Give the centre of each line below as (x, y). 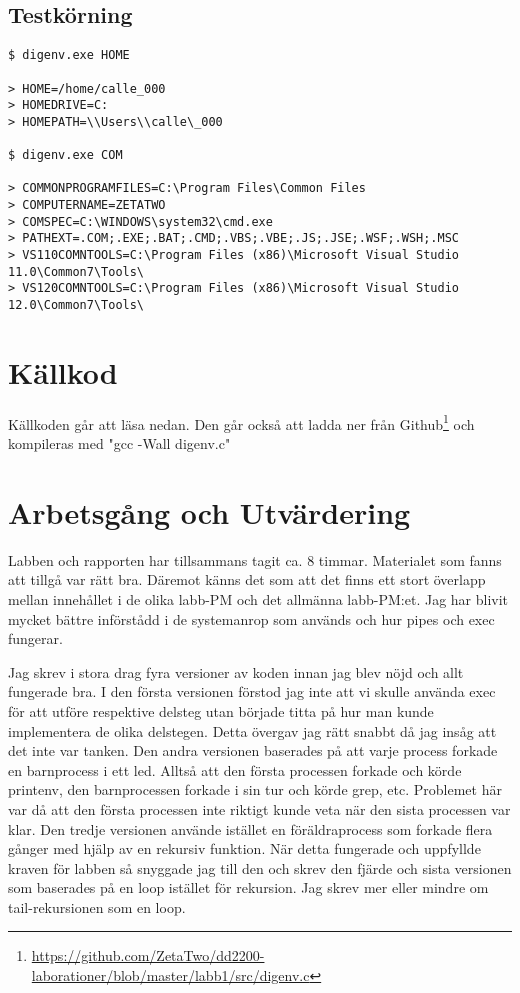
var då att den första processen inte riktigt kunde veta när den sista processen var (259, 808)
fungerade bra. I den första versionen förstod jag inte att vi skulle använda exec (252, 691)
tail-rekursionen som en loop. (97, 906)
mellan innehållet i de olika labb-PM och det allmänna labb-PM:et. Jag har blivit (258, 598)
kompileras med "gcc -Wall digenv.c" (119, 443)
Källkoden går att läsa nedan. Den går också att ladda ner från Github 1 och (241, 422)
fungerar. (35, 638)
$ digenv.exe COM (65, 155)
